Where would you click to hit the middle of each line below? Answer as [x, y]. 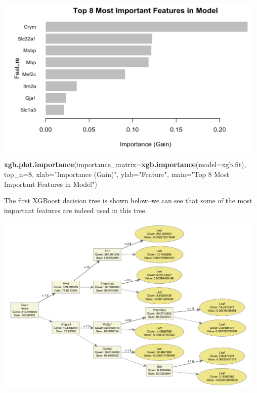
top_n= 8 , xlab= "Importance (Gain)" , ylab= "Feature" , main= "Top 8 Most [117, 174]
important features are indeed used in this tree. [76, 210]
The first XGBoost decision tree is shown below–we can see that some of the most [128, 200]
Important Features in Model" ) [51, 184]
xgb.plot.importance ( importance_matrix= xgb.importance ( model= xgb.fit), [125, 164]
